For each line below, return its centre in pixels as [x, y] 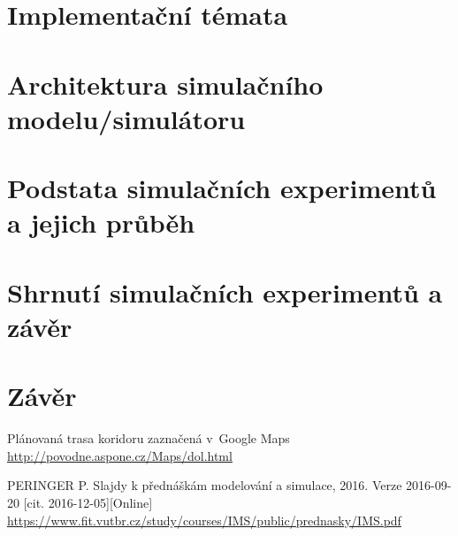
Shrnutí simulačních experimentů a [225, 291]
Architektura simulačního [165, 84]
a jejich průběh [101, 222]
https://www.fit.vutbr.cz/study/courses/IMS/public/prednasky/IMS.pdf [204, 520]
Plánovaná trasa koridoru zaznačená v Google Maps [149, 438]
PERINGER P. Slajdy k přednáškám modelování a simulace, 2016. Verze [205, 485]
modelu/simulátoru [126, 118]
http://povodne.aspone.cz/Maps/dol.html [120, 455]
